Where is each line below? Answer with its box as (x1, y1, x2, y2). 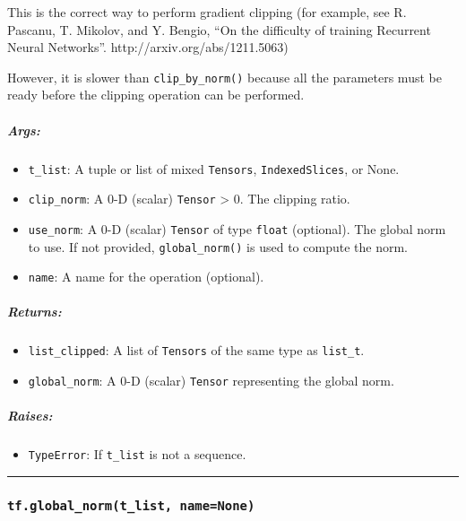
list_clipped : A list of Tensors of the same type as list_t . (28, 341, 365, 360)
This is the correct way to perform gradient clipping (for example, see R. (7, 3, 407, 21)
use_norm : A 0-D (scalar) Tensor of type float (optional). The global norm (28, 219, 446, 238)
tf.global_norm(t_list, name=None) (7, 498, 255, 513)
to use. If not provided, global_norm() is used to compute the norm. (28, 237, 408, 256)
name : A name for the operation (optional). (28, 267, 264, 286)
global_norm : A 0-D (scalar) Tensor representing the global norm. (28, 371, 394, 390)
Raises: (7, 406, 53, 425)
